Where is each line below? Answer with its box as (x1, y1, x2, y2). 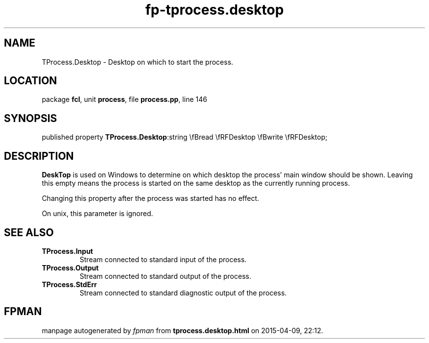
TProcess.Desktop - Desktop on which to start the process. (42, 57, 234, 66)
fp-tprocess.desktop (145, 1, 284, 18)
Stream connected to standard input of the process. (79, 255, 247, 264)
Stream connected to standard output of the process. (79, 271, 251, 280)
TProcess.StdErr (42, 280, 97, 289)
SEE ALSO (4, 226, 54, 239)
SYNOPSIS (4, 112, 57, 124)
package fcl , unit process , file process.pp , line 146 (42, 95, 207, 104)
